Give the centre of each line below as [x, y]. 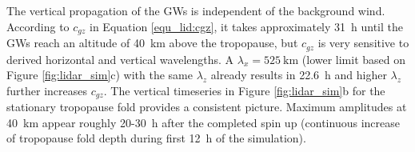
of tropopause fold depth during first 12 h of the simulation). [156, 138]
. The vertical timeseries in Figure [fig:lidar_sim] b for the [244, 90]
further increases [47, 90]
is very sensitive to [363, 43]
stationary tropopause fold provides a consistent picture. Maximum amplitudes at [207, 107]
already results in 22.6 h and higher [299, 75]
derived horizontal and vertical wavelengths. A [120, 59]
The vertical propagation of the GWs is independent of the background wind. [196, 10]
